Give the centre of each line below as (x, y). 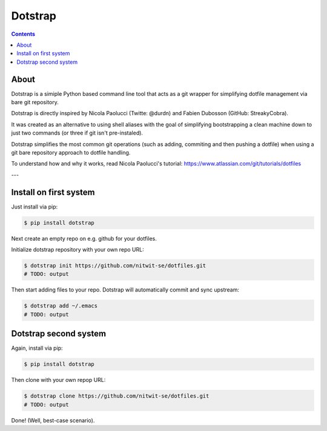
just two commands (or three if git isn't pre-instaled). (77, 133)
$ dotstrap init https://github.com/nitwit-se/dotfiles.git (115, 266)
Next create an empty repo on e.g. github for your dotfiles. (84, 238)
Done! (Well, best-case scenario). (53, 420)
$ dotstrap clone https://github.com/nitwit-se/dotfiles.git (117, 396)
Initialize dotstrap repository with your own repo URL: (78, 250)
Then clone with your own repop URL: (58, 380)
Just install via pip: (35, 207)
